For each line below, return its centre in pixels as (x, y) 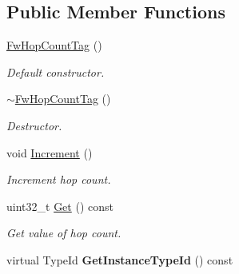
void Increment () (50, 152)
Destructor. (34, 125)
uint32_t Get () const (60, 206)
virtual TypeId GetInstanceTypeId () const (120, 259)
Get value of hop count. (64, 233)
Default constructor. (56, 71)
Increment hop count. (59, 179)
